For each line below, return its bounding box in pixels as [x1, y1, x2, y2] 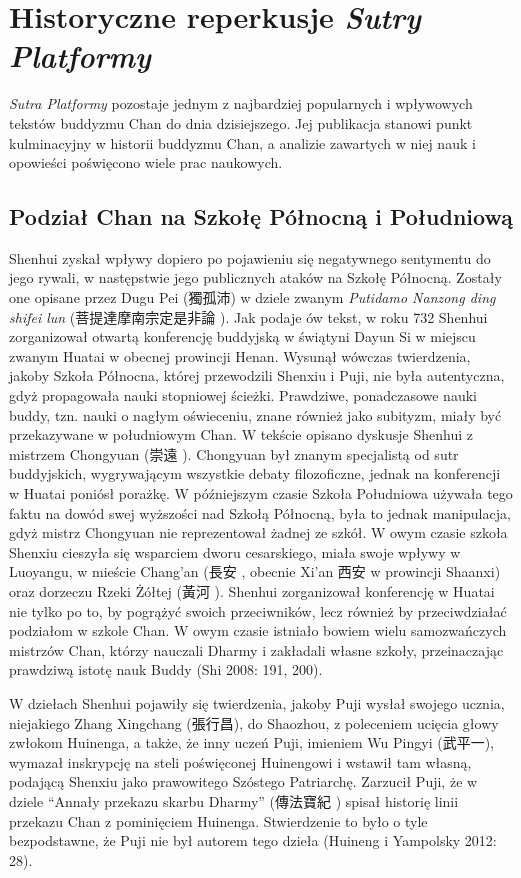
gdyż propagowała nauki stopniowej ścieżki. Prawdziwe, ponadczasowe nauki [9, 385, 477, 406]
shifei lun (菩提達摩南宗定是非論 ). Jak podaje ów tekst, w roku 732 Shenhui [9, 306, 488, 327]
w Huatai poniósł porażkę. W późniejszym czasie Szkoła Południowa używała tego [9, 483, 513, 504]
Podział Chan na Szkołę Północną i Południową [9, 201, 513, 232]
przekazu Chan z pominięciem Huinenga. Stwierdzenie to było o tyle [9, 810, 428, 831]
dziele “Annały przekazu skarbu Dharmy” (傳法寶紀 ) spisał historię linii [9, 790, 459, 811]
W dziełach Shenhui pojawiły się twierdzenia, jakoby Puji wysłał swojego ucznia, [9, 692, 505, 713]
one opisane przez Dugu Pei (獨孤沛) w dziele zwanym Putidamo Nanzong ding [9, 287, 496, 308]
